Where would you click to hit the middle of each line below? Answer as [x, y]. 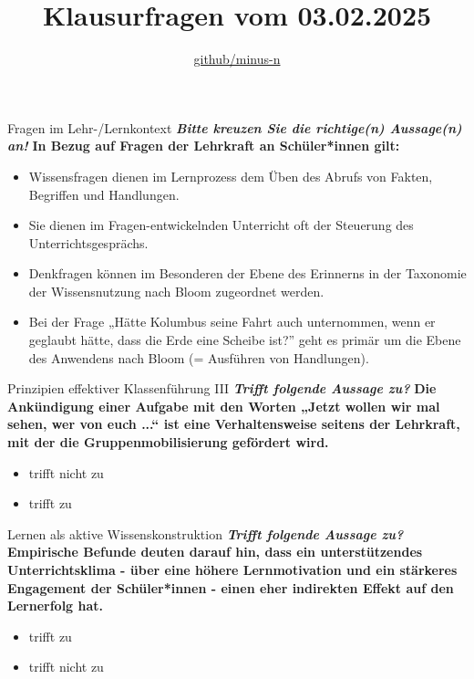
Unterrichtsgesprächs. [88, 242]
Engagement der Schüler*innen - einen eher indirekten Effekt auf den [231, 587]
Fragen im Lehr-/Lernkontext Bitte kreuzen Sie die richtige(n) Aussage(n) [235, 127]
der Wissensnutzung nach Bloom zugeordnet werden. [176, 291]
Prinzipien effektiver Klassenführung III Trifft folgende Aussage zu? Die [222, 388]
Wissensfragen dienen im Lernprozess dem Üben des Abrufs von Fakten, [231, 176]
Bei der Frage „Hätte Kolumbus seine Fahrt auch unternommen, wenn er [232, 322]
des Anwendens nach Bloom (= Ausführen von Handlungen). [199, 357]
